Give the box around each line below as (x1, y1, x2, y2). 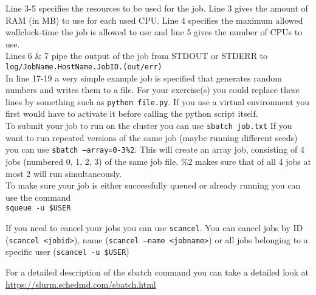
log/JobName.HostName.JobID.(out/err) (5, 62, 162, 71)
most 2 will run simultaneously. (5, 167, 122, 179)
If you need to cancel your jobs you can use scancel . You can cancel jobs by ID (5, 221, 303, 234)
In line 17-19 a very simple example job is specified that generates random (5, 71, 282, 84)
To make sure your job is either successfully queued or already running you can (5, 179, 301, 192)
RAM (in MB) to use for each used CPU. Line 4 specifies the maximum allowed (5, 13, 303, 26)
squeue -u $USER (5, 204, 71, 213)
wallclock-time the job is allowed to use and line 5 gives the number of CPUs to (5, 26, 303, 38)
